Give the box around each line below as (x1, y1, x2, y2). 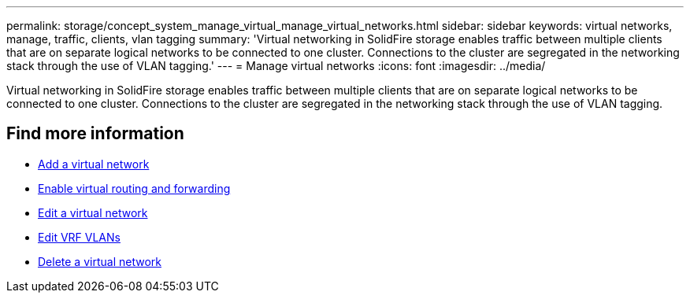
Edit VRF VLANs (38, 230, 121, 244)
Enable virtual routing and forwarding (38, 181, 231, 195)
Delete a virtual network (38, 254, 161, 268)
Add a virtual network (38, 157, 150, 171)
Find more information (6, 124, 184, 144)
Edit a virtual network (38, 205, 148, 220)
